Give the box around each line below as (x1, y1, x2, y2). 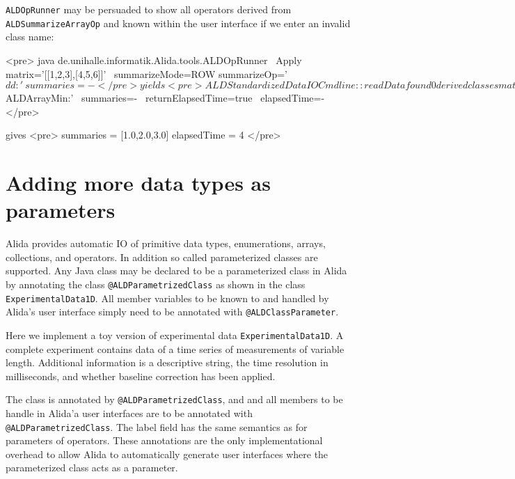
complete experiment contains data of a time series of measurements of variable (6, 341, 344, 356)
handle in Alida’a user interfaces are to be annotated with (6, 406, 253, 421)
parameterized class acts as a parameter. (6, 460, 178, 475)
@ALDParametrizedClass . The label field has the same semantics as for (6, 419, 308, 434)
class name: (6, 29, 54, 44)
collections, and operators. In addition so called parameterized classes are (6, 249, 318, 264)
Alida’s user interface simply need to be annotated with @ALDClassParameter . (6, 304, 339, 319)
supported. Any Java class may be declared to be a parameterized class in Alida (6, 263, 347, 278)
